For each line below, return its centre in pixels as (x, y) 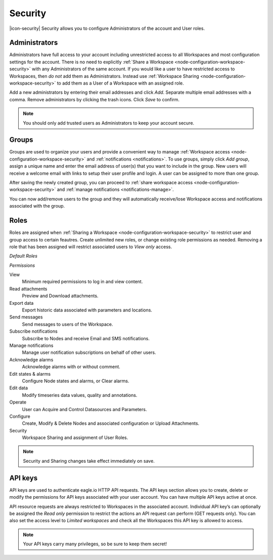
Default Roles (24, 256)
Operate (18, 402)
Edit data (18, 388)
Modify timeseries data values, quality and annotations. (80, 395)
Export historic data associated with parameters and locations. (87, 310)
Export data (21, 303)
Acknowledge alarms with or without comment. (71, 367)
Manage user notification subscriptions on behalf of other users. (89, 352)
